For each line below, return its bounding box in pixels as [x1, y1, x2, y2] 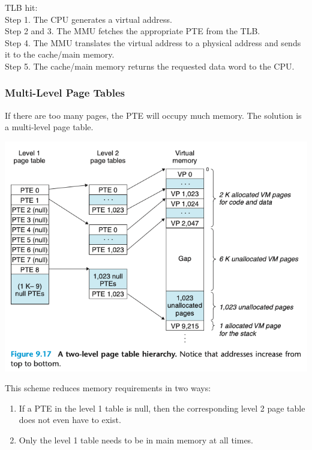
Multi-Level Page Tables [5, 85, 125, 100]
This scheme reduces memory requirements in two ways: [5, 382, 211, 394]
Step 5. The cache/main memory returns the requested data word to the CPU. [5, 59, 295, 72]
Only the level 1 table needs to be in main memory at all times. [19, 434, 254, 446]
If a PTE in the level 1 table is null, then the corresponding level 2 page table [19, 401, 305, 414]
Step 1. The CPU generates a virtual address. [5, 13, 172, 25]
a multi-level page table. [5, 121, 94, 133]
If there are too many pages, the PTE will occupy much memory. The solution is [5, 109, 302, 121]
